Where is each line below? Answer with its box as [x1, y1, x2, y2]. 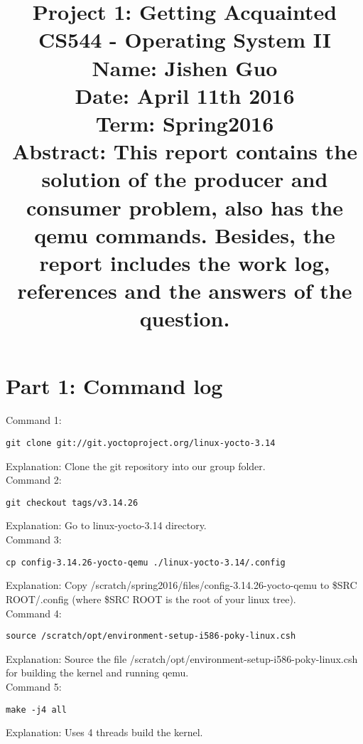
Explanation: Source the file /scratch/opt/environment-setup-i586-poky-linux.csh [6, 651, 358, 666]
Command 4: [6, 605, 62, 620]
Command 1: [6, 413, 62, 427]
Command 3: [6, 532, 62, 547]
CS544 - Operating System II [38, 25, 332, 54]
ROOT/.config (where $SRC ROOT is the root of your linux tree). [6, 591, 296, 606]
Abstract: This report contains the [12, 137, 357, 166]
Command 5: [6, 679, 62, 693]
